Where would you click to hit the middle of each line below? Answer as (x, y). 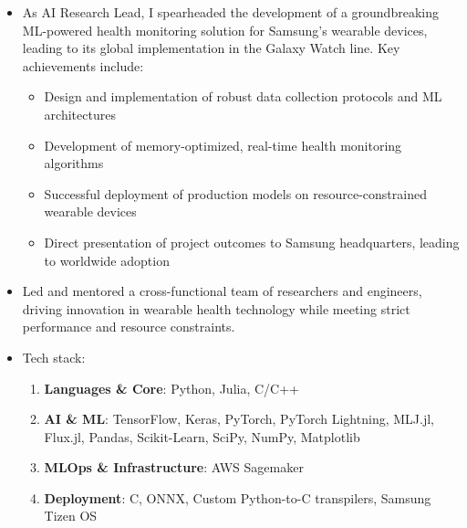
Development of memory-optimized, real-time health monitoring (223, 145)
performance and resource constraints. (129, 327)
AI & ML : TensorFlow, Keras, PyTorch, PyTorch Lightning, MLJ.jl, (239, 419)
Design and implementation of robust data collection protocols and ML (243, 96)
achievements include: (83, 65)
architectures (80, 114)
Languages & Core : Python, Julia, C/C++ (171, 388)
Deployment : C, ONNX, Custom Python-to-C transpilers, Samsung (238, 497)
